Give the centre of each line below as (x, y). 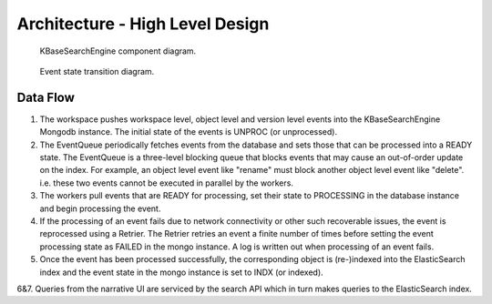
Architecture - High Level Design (143, 24)
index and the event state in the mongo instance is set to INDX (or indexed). (181, 272)
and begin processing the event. (100, 208)
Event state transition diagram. (97, 71)
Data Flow (46, 97)
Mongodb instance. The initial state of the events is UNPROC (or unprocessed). (188, 132)
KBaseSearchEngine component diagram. (118, 51)
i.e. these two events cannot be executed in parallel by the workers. (166, 183)
